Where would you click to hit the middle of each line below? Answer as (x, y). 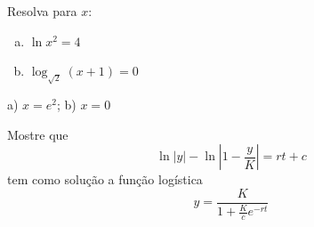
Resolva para (42, 11)
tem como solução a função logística (105, 179)
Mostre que (38, 134)
